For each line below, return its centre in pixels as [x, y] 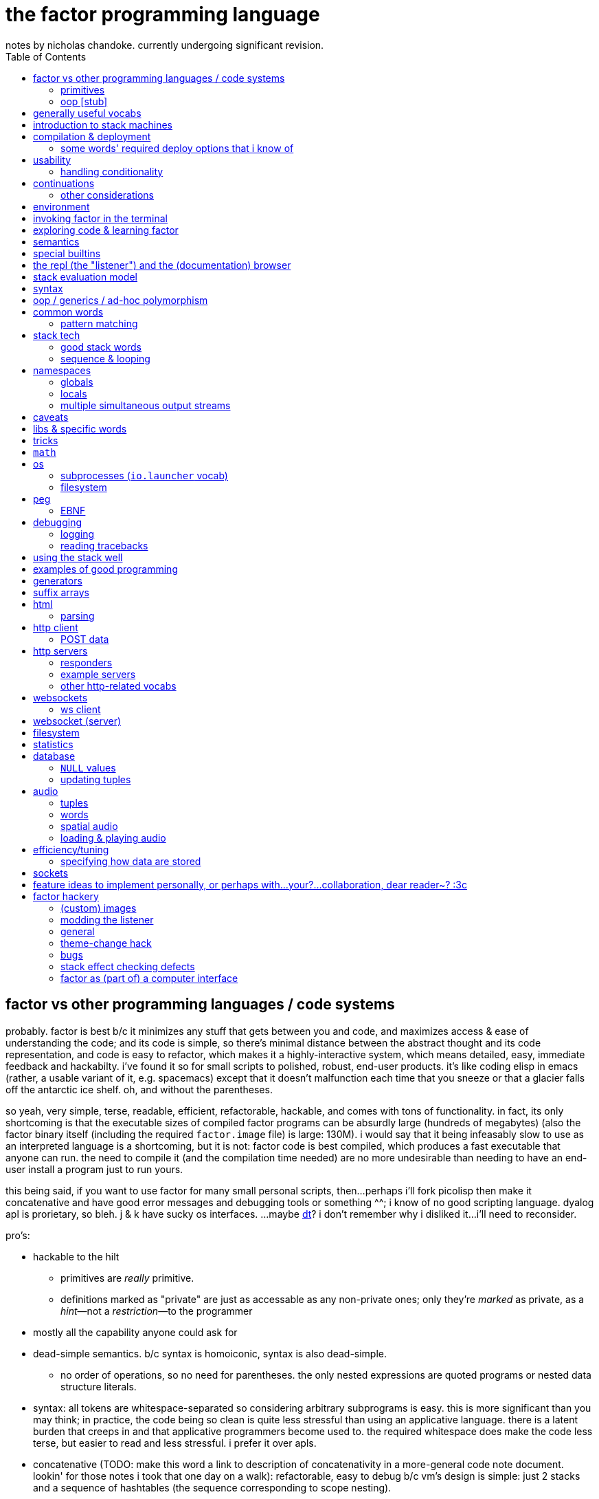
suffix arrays [61, 592]
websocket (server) [77, 721]
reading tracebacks [104, 545]
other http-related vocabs [118, 686]
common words [68, 311]
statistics [53, 744]
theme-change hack [106, 943]
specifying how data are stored [131, 861]
